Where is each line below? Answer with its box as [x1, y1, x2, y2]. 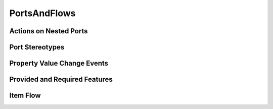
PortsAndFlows [9, 8, 76, 19]
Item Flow [9, 91, 41, 100]
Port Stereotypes [9, 43, 65, 51]
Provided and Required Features [9, 75, 113, 84]
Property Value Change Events [9, 59, 109, 68]
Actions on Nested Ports [9, 27, 88, 35]
